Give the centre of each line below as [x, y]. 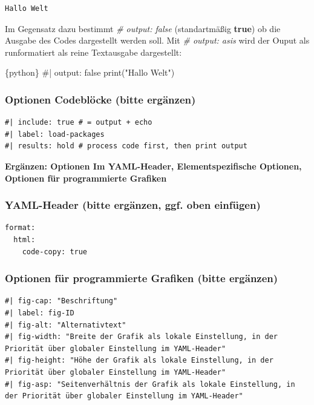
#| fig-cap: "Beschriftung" [61, 301]
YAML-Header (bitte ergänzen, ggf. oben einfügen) [133, 205]
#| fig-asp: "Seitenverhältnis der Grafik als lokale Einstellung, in [150, 384]
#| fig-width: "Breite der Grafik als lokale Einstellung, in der [142, 337]
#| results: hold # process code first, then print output [126, 146]
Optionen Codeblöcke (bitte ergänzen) [100, 99]
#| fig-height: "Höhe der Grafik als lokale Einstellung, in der [139, 361]
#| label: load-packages [55, 134]
